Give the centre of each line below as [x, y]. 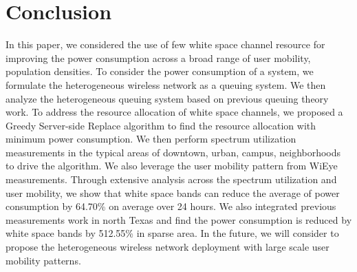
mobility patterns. [43, 260]
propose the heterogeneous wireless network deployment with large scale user [167, 247]
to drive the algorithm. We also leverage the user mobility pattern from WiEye [172, 166]
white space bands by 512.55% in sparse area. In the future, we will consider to [172, 233]
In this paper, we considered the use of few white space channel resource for [165, 44]
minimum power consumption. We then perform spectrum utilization [151, 139]
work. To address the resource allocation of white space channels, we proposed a [174, 112]
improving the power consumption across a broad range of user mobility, [158, 57]
